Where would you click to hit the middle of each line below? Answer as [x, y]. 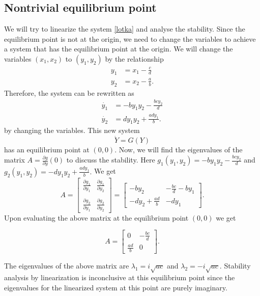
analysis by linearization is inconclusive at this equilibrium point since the [120, 277]
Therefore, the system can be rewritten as [69, 92]
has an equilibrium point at [47, 150]
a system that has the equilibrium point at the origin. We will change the [119, 49]
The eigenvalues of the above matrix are [67, 266]
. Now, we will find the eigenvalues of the [179, 150]
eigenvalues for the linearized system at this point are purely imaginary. [116, 287]
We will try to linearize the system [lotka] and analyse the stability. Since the [125, 29]
